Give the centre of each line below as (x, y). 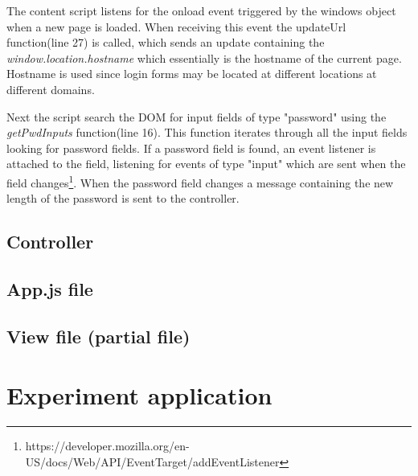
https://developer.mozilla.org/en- (107, 446)
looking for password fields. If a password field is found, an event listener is (191, 148)
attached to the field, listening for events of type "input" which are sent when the (206, 164)
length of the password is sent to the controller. (123, 198)
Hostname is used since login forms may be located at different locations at (192, 74)
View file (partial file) (98, 336)
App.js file (50, 288)
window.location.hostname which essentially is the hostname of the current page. (204, 57)
